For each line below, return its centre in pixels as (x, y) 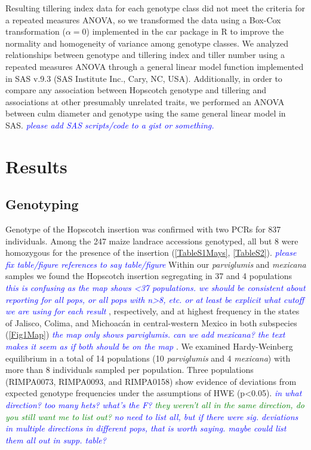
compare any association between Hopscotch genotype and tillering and (136, 90)
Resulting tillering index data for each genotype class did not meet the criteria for (155, 8)
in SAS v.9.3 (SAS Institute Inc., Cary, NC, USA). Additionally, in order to (144, 78)
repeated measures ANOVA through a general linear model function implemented (155, 66)
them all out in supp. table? (56, 440)
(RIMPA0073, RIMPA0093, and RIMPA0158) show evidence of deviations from (151, 381)
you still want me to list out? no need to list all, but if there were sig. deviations (152, 416)
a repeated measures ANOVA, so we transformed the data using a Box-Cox (143, 19)
